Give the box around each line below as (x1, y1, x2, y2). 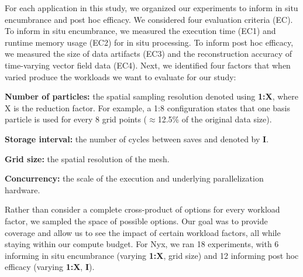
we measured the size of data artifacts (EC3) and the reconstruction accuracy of (5, 47, 292, 60)
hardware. (5, 183, 40, 196)
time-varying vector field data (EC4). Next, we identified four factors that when (5, 59, 291, 71)
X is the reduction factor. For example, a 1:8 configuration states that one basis (5, 101, 291, 114)
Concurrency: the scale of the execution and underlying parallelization (5, 172, 264, 184)
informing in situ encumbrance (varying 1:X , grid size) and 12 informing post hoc (5, 249, 299, 261)
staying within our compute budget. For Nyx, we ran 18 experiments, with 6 (5, 238, 279, 250)
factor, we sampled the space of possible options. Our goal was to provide (5, 214, 268, 227)
